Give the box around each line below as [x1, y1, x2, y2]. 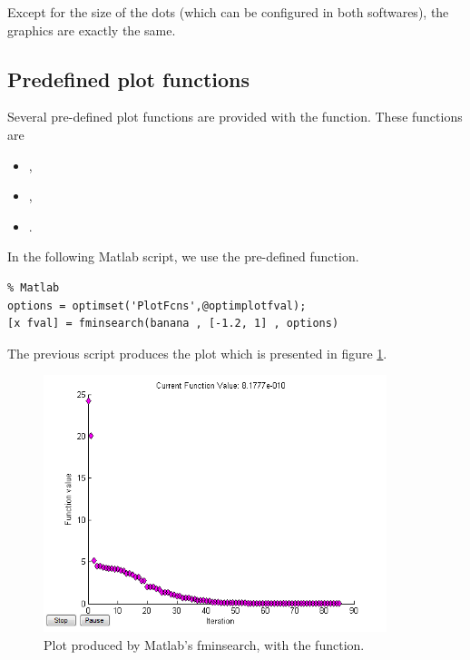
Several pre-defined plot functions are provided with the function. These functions [7, 107, 463, 126]
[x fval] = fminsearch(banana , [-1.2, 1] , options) [7, 317, 339, 330]
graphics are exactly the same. [7, 20, 176, 39]
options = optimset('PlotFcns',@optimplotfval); [7, 299, 307, 312]
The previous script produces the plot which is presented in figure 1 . [7, 343, 387, 362]
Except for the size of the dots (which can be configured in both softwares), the [7, 3, 449, 21]
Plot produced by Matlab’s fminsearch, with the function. [44, 635, 365, 654]
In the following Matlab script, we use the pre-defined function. [7, 247, 359, 266]
